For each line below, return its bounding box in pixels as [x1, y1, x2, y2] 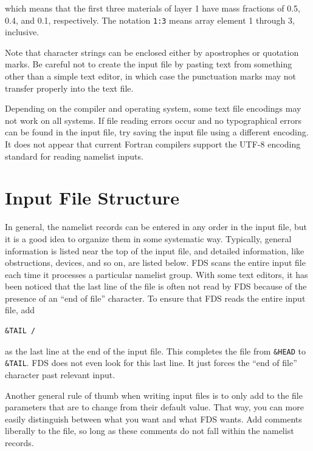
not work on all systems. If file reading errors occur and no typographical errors [5, 114, 302, 126]
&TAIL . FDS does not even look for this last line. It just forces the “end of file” [5, 356, 297, 369]
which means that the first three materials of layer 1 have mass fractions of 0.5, [5, 2, 300, 14]
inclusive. [5, 25, 40, 38]
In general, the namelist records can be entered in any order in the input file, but [5, 220, 308, 233]
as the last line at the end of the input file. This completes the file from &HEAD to [5, 344, 306, 357]
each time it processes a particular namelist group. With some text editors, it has [5, 268, 308, 280]
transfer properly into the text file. [5, 81, 134, 94]
